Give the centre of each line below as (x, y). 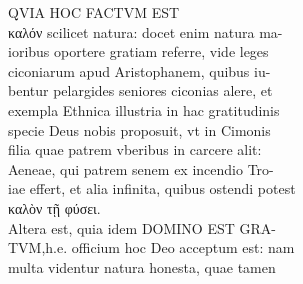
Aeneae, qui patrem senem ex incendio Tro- (141, 168)
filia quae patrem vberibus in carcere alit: (135, 149)
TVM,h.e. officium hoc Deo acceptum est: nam (151, 247)
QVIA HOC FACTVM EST (94, 12)
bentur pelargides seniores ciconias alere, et (140, 90)
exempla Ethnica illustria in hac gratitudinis (144, 109)
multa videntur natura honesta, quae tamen (142, 266)
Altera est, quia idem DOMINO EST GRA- (142, 227)
